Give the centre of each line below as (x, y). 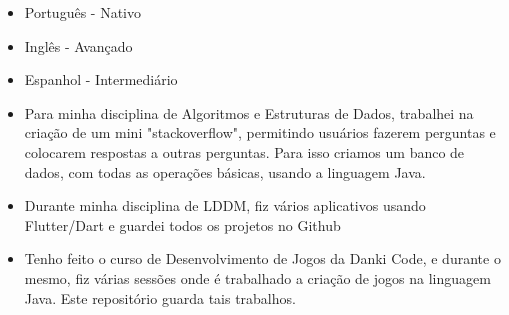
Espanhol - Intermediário (101, 79)
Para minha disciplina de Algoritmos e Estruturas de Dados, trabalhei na (249, 112)
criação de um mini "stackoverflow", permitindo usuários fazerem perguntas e (260, 132)
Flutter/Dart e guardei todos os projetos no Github (182, 224)
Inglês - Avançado (78, 45)
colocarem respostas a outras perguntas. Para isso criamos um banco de (244, 151)
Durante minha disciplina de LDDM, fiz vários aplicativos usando (225, 205)
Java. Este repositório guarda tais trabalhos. (160, 297)
